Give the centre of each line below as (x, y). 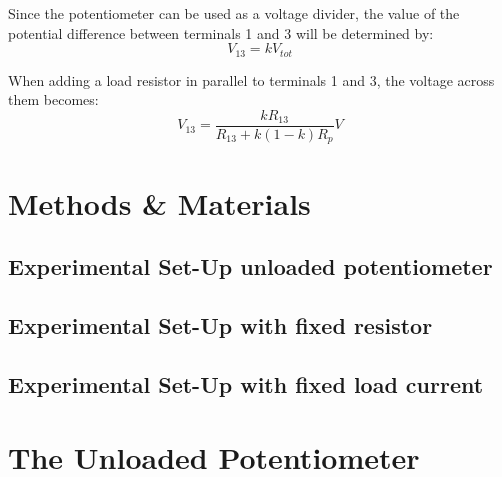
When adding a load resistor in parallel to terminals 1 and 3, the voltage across (251, 79)
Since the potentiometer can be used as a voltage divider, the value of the (234, 13)
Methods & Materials (159, 202)
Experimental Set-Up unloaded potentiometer (250, 266)
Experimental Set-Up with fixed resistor (220, 324)
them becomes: (53, 99)
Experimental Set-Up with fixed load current (246, 383)
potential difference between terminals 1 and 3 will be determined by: (221, 32)
